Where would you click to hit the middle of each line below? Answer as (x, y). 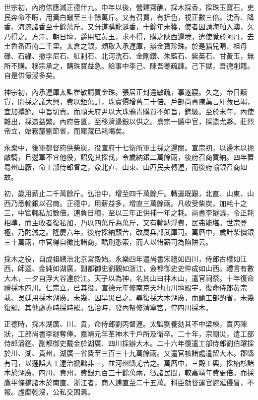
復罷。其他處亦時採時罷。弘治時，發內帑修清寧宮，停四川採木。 (108, 307)
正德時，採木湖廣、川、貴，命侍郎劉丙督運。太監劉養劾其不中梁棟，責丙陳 (126, 324)
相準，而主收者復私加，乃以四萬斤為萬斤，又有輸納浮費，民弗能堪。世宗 (122, 222)
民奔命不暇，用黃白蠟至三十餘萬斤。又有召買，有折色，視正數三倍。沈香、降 (129, 17)
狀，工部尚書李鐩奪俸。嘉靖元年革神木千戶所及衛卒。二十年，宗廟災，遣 (122, 333)
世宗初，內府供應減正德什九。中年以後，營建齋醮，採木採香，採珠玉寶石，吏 (129, 7)
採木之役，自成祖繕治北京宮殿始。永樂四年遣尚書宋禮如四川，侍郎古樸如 (122, 258)
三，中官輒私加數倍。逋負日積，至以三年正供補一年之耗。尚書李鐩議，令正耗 (129, 213)
